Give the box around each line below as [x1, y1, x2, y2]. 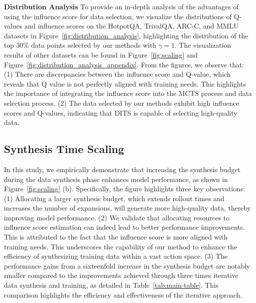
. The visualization [175, 40, 231, 50]
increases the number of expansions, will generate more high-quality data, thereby [4, 203, 251, 213]
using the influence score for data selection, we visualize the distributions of [4, 11, 232, 21]
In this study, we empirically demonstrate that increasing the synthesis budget [4, 164, 241, 174]
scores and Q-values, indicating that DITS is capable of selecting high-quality [4, 107, 237, 118]
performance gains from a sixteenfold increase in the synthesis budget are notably [4, 260, 250, 271]
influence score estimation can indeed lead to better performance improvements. [4, 222, 245, 232]
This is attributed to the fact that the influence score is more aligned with [4, 232, 228, 242]
